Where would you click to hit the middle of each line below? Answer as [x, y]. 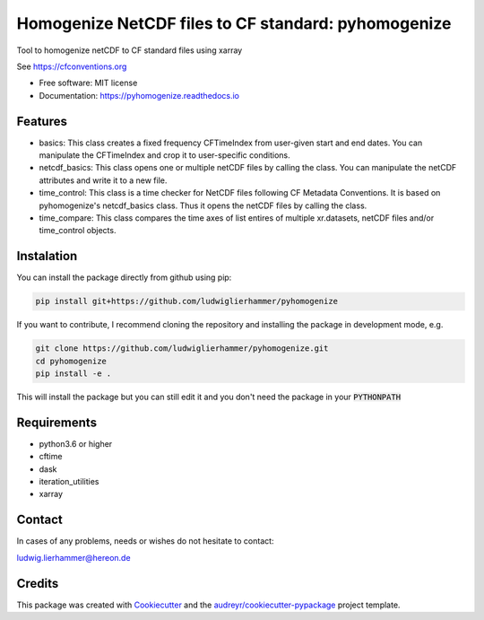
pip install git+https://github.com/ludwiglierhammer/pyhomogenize [187, 301]
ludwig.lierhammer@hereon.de [73, 557]
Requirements [57, 422]
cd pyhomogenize [71, 361]
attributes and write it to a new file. [103, 180]
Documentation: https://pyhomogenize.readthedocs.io [139, 95]
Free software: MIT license [88, 83]
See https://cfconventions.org [72, 66]
